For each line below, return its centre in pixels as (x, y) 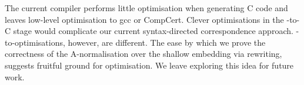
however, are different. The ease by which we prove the (167, 42)
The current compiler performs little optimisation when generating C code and (146, 8)
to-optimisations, (35, 42)
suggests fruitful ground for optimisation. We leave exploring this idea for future (149, 65)
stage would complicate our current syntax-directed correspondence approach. (153, 31)
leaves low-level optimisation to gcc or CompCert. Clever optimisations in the (144, 19)
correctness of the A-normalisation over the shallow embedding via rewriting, (143, 54)
